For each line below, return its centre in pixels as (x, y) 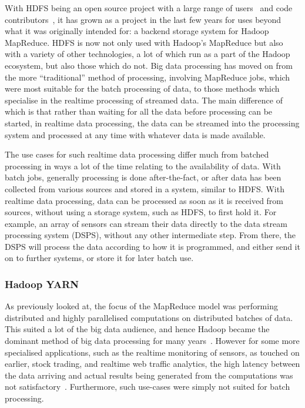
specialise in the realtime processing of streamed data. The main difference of (144, 100)
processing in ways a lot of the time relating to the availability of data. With (143, 165)
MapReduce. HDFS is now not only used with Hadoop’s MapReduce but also (144, 42)
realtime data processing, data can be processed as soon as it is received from (144, 200)
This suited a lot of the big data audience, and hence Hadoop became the (137, 329)
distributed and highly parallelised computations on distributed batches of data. (149, 317)
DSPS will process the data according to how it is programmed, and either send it (152, 246)
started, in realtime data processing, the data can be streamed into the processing (152, 123)
